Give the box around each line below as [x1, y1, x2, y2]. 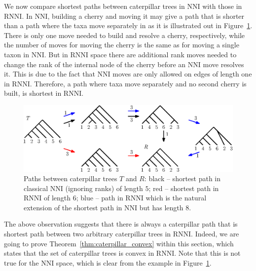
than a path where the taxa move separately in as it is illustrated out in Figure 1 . [4, 20, 253, 31]
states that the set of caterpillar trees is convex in [4, 248, 154, 258]
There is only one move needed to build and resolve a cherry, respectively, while [4, 30, 245, 40]
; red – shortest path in [148, 183, 219, 193]
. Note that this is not [174, 248, 241, 258]
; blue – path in [76, 193, 123, 203]
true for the [4, 257, 39, 268]
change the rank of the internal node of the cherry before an [4, 59, 186, 69]
